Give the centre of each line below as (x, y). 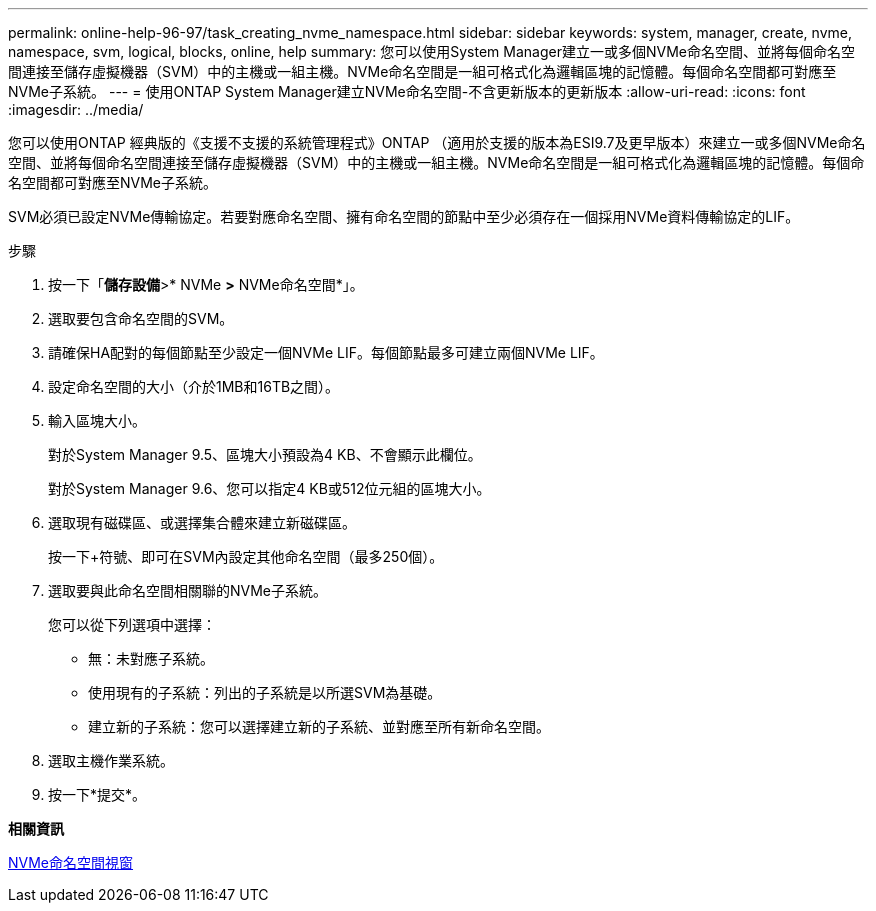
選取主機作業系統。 (111, 760)
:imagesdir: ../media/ (76, 109)
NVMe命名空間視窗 (71, 862)
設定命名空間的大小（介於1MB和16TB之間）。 (194, 386)
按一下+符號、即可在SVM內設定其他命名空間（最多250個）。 (246, 556)
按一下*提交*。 (97, 794)
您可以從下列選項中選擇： (132, 624)
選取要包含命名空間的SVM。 (141, 318)
